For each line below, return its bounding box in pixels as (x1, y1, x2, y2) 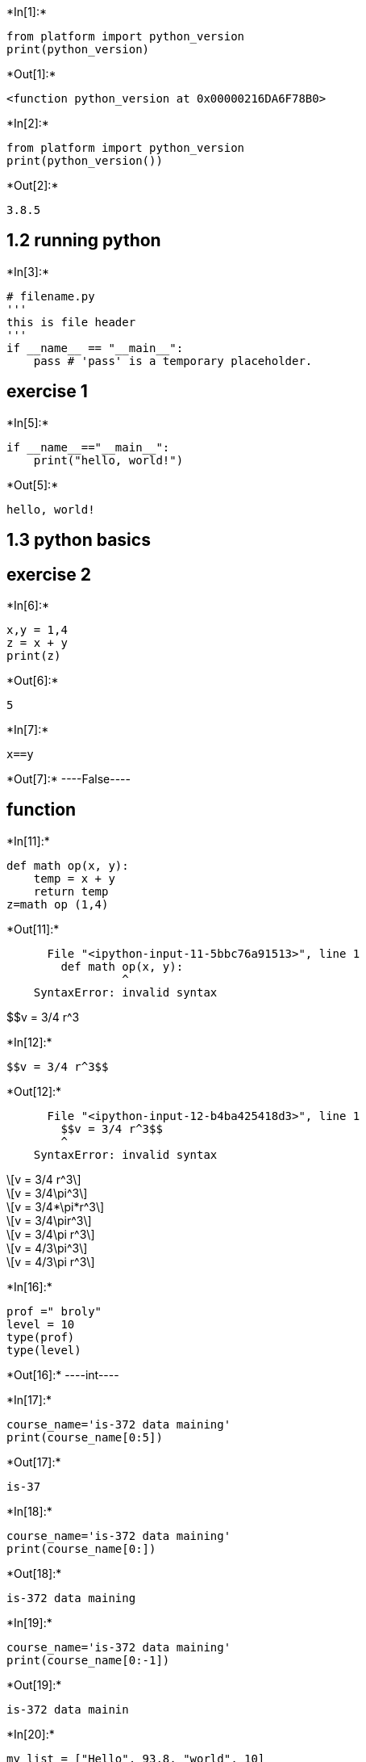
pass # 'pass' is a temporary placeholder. (33, 354, 313, 367)
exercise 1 (6, 381, 88, 402)
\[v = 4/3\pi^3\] (6, 1240, 88, 1255)
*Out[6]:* (6, 673, 59, 687)
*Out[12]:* (6, 1084, 62, 1098)
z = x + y (6, 636, 68, 649)
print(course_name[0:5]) (6, 1430, 163, 1444)
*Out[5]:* (6, 477, 59, 492)
